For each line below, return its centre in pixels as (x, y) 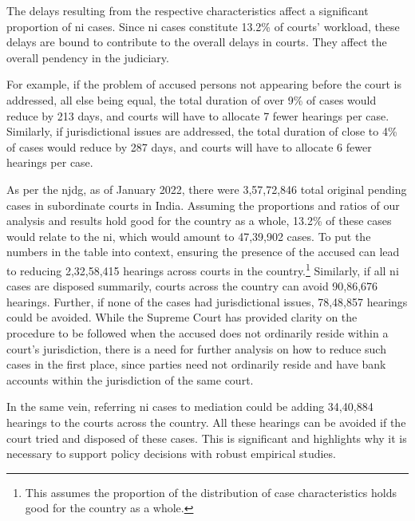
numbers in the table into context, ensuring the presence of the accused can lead (203, 252)
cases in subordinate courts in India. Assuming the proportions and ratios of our (203, 205)
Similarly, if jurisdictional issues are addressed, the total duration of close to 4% (202, 131)
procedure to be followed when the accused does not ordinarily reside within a (198, 332)
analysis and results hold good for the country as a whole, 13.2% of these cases (199, 221)
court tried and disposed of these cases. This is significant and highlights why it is (207, 438)
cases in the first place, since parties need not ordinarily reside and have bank (196, 364)
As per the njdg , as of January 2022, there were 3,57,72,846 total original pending (207, 189)
